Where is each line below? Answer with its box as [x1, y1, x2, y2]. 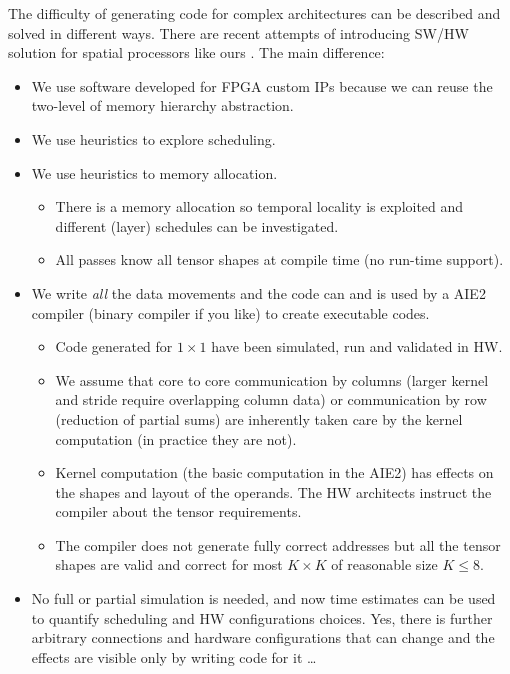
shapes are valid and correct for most [55, 554, 283, 575]
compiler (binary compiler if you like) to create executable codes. [31, 302, 430, 323]
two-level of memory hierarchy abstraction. [31, 95, 294, 116]
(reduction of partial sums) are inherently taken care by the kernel [55, 408, 463, 429]
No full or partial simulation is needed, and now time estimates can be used [31, 588, 496, 609]
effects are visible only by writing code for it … [31, 646, 317, 667]
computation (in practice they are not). [55, 428, 297, 449]
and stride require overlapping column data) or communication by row [55, 389, 487, 410]
